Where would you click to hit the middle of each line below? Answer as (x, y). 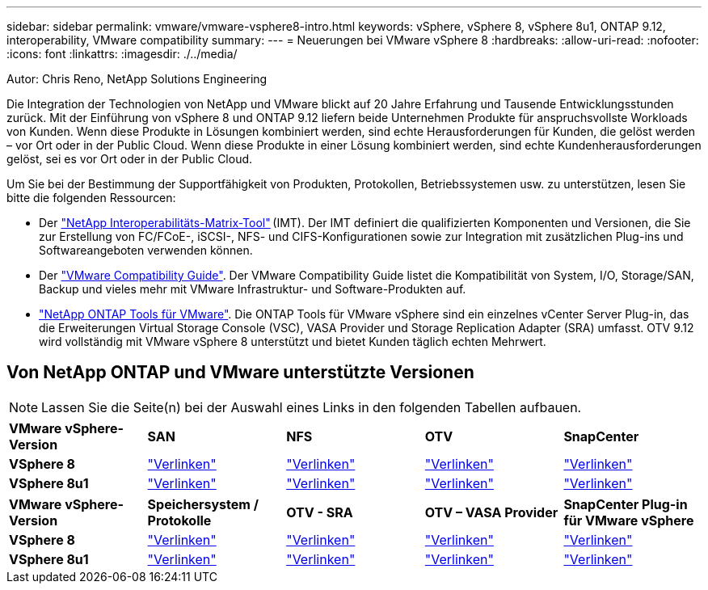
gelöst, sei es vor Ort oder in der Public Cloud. (130, 159)
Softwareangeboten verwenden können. (146, 250)
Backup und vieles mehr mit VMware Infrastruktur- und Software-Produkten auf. (253, 289)
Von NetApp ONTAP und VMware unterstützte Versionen (240, 373)
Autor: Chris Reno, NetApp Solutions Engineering (137, 79)
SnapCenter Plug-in (626, 504)
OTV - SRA (320, 512)
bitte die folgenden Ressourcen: (91, 198)
